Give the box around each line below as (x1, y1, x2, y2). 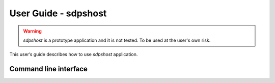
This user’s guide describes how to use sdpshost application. (9, 51, 138, 58)
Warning (23, 28, 42, 34)
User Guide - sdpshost (9, 8, 107, 19)
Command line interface (9, 65, 88, 73)
